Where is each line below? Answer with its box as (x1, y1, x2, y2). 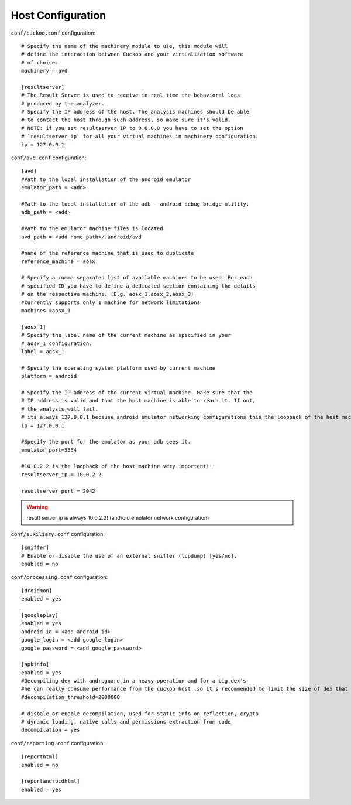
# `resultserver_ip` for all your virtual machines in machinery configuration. (21, 133, 259, 140)
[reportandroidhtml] (21, 778, 80, 784)
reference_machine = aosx (21, 258, 96, 265)
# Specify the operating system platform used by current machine (21, 364, 216, 371)
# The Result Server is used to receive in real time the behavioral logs (21, 92, 240, 99)
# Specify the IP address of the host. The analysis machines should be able (21, 108, 250, 115)
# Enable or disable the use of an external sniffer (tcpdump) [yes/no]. (21, 552, 238, 559)
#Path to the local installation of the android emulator (21, 176, 191, 183)
